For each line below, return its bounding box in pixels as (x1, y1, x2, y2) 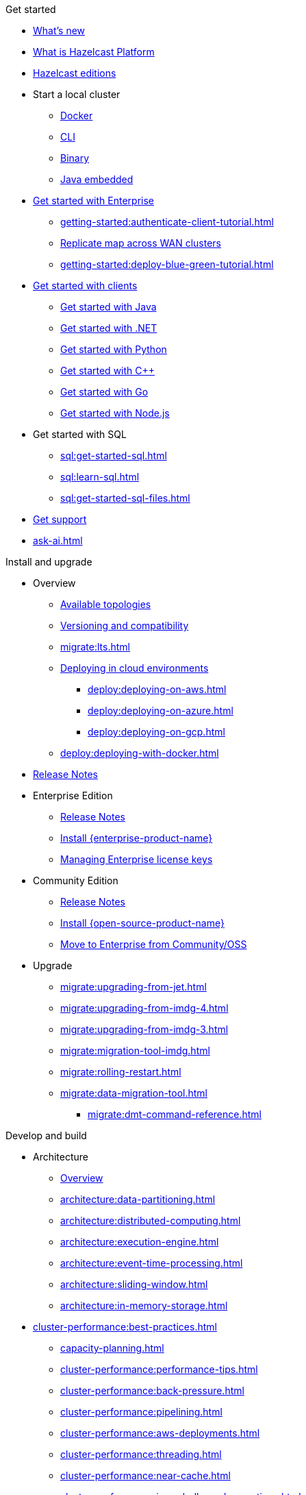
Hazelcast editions (33, 67, 116, 79)
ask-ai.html (33, 535, 83, 546)
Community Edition (33, 875, 118, 886)
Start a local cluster (33, 88, 120, 100)
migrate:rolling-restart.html (60, 1066, 181, 1078)
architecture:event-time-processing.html (60, 1257, 243, 1269)
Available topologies (60, 598, 151, 610)
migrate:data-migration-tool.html (60, 1087, 208, 1099)
